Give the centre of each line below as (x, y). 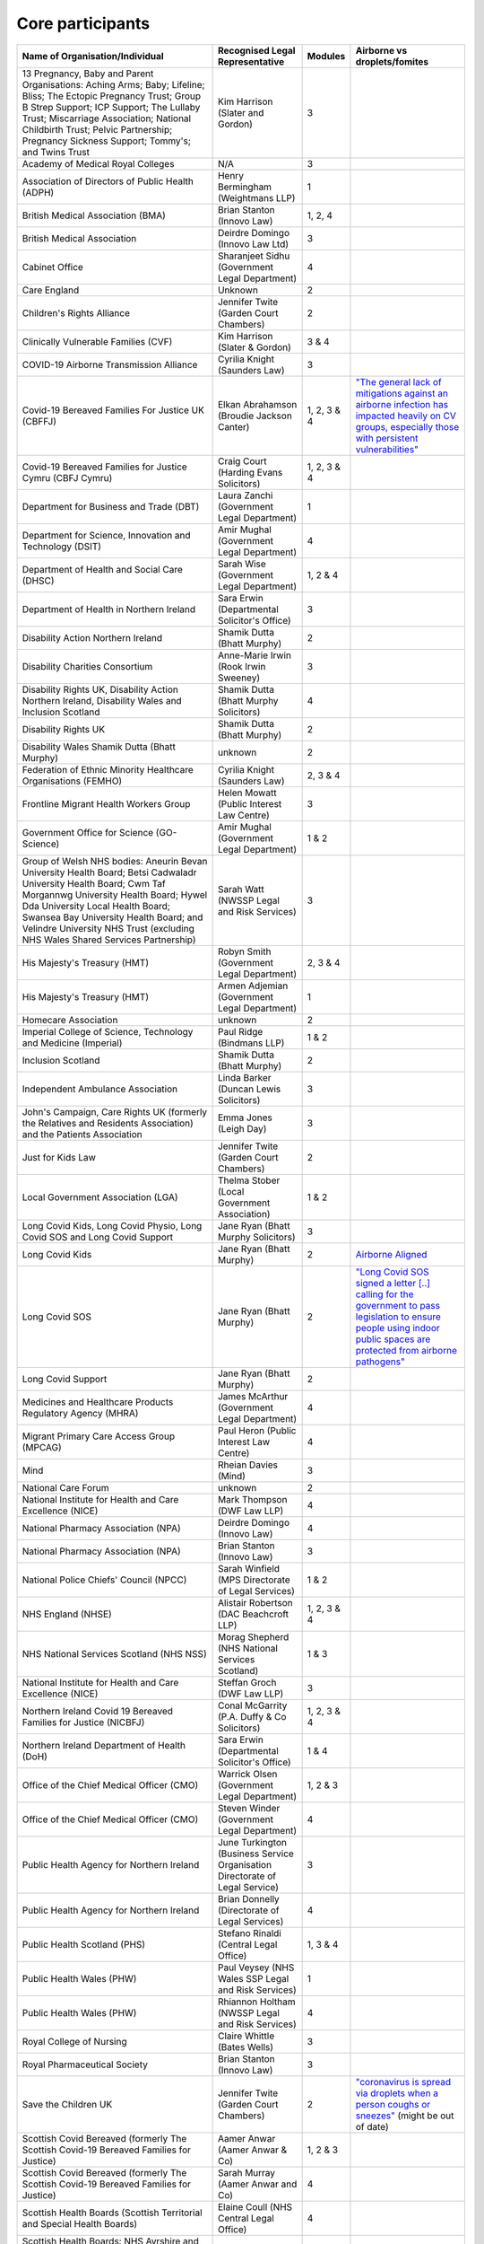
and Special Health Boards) (80, 2223)
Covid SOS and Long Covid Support (98, 1237)
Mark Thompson (252, 1499)
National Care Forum (65, 1487)
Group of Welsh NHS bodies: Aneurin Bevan (115, 861)
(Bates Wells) (245, 2047)
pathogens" (380, 1362)
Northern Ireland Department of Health (104, 1745)
